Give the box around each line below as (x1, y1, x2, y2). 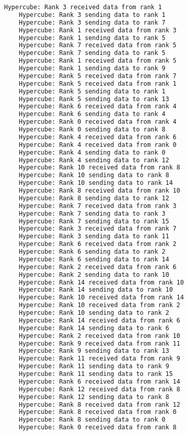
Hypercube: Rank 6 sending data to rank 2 (18, 248, 165, 255)
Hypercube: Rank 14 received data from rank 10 (18, 278, 184, 286)
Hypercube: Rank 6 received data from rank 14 (18, 377, 180, 385)
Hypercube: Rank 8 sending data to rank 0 (18, 416, 165, 424)
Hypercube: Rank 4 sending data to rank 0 (18, 148, 165, 156)
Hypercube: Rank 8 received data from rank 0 (18, 408, 177, 416)
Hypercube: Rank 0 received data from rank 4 (18, 118, 177, 126)
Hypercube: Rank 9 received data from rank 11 (18, 339, 180, 347)
